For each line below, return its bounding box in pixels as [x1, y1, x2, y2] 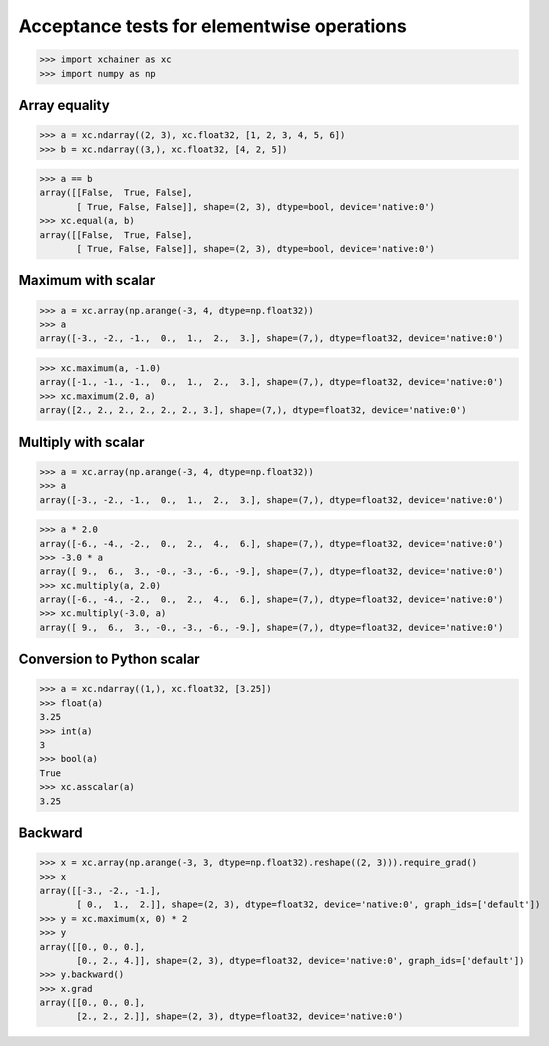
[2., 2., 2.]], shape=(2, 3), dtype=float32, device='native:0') [76, 1011, 404, 1022]
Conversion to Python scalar [18, 651, 200, 668]
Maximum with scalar [18, 272, 156, 289]
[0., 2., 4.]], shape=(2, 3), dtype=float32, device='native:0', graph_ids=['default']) [76, 955, 525, 966]
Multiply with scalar [18, 433, 145, 450]
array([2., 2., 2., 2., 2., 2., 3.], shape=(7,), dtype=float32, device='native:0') [39, 405, 467, 416]
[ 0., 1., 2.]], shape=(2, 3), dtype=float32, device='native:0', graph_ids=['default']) [76, 899, 541, 910]
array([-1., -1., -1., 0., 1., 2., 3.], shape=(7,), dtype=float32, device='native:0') [39, 376, 504, 388]
